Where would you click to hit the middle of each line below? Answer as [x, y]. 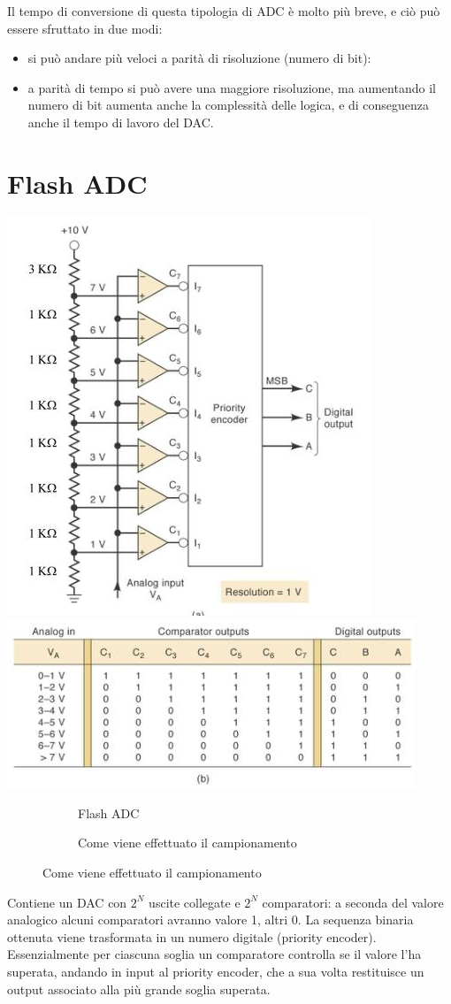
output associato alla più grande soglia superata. [139, 989]
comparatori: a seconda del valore [353, 902]
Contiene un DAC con [67, 902]
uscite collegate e [195, 902]
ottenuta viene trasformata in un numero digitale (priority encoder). [192, 936]
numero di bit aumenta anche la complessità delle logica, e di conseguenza [229, 105]
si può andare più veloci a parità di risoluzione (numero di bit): [199, 58]
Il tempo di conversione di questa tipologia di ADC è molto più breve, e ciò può [224, 11]
